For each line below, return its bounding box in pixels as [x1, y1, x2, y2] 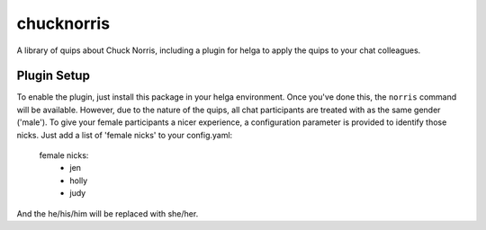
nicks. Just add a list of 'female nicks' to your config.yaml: [16, 129, 233, 140]
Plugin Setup [16, 68, 90, 84]
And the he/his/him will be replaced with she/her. [16, 208, 199, 219]
